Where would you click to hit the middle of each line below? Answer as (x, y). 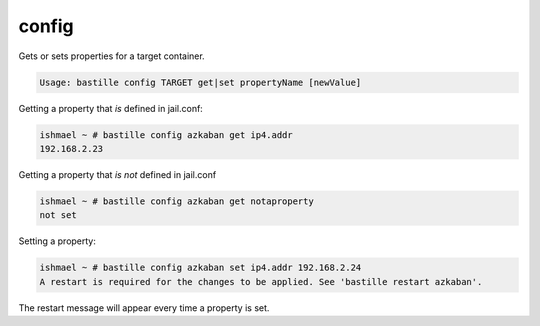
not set (58, 215)
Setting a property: (57, 241)
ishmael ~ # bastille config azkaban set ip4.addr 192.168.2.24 (200, 268)
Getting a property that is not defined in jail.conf (117, 174)
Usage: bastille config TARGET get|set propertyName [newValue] (200, 82)
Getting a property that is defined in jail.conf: (111, 108)
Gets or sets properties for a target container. (111, 56)
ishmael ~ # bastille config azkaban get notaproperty (176, 201)
